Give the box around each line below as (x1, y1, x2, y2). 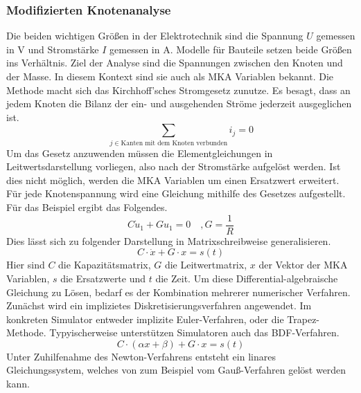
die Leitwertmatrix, (164, 257, 247, 272)
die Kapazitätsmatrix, (58, 257, 151, 272)
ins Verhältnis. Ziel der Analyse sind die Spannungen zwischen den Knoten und (6, 55, 343, 70)
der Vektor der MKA (258, 257, 348, 272)
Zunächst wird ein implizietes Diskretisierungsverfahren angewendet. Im (6, 298, 312, 313)
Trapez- (287, 311, 320, 326)
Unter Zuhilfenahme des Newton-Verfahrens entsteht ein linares (6, 349, 276, 363)
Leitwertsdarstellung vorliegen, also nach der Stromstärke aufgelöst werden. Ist (6, 159, 341, 174)
